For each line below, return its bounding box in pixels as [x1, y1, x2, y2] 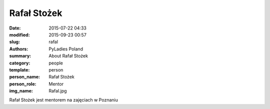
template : [9, 66, 30, 72]
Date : [9, 25, 21, 31]
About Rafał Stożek [48, 53, 88, 59]
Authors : [9, 45, 28, 52]
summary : [9, 53, 31, 59]
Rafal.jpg [48, 88, 67, 94]
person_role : [9, 80, 36, 87]
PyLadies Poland [48, 45, 83, 52]
